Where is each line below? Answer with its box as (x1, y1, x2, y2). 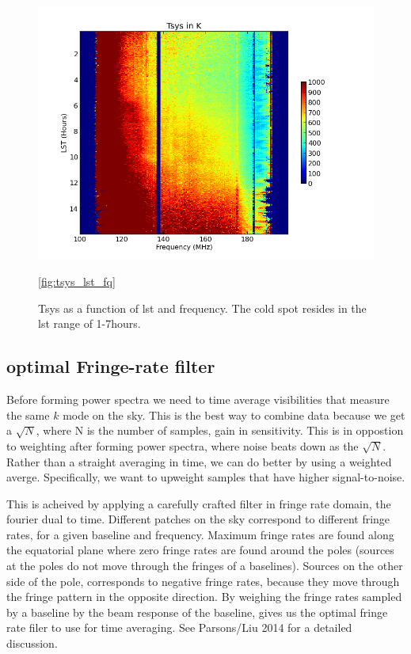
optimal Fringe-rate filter (6, 354, 215, 378)
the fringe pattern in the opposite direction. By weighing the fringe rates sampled (6, 588, 402, 605)
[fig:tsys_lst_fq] (38, 273, 116, 290)
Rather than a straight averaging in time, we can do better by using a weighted (6, 453, 392, 470)
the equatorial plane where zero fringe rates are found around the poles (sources (6, 542, 394, 558)
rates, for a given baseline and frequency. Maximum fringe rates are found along (6, 526, 394, 542)
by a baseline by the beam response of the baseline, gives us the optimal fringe (6, 603, 388, 620)
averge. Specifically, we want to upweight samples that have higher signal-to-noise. (6, 469, 405, 485)
